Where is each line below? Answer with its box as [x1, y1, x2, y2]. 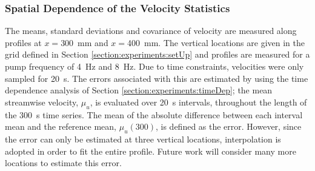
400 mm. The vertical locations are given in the [127, 36, 305, 49]
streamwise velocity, [5, 95, 79, 108]
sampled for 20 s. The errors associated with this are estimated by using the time [5, 72, 308, 84]
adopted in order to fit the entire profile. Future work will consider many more [5, 144, 296, 157]
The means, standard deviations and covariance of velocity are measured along [5, 24, 297, 37]
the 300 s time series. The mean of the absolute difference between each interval [5, 108, 303, 121]
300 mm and [61, 36, 108, 49]
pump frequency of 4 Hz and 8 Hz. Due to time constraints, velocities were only [5, 60, 304, 72]
